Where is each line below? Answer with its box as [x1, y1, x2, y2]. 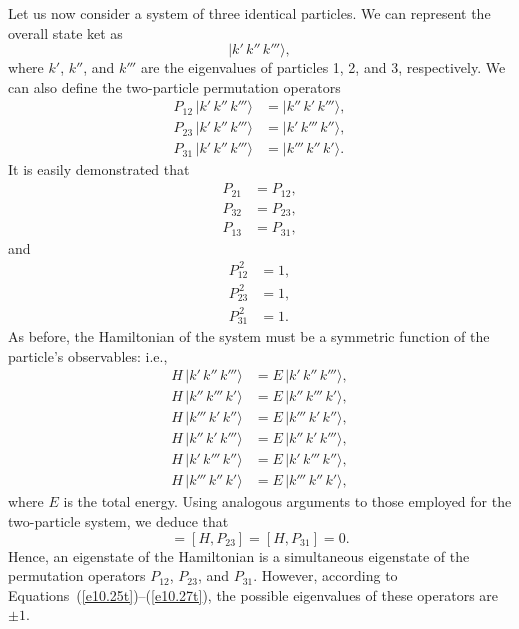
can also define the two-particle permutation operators [8, 76, 341, 97]
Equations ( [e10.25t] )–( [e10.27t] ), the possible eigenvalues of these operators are [8, 584, 499, 605]
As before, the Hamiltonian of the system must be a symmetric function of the [8, 326, 490, 347]
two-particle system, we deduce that [8, 511, 229, 532]
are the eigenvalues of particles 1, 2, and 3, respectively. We [140, 57, 506, 78]
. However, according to [253, 565, 398, 586]
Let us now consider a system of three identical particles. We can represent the [8, 3, 491, 23]
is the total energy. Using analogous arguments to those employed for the [63, 491, 512, 512]
